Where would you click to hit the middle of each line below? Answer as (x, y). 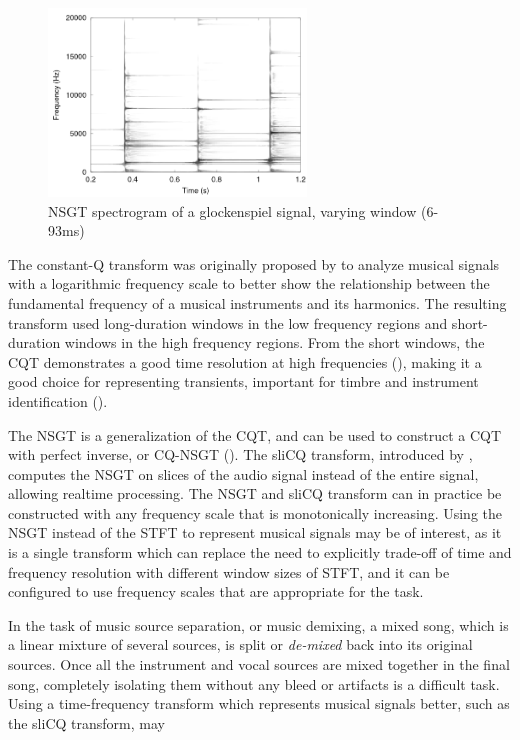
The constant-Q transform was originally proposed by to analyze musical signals (254, 263)
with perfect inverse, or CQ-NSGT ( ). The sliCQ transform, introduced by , (240, 454)
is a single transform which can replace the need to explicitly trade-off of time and (260, 552)
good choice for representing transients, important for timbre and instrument (243, 381)
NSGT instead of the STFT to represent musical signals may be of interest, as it (255, 532)
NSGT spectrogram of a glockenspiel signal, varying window (232, 210)
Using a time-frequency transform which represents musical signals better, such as (259, 703)
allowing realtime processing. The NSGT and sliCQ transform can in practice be (255, 493)
